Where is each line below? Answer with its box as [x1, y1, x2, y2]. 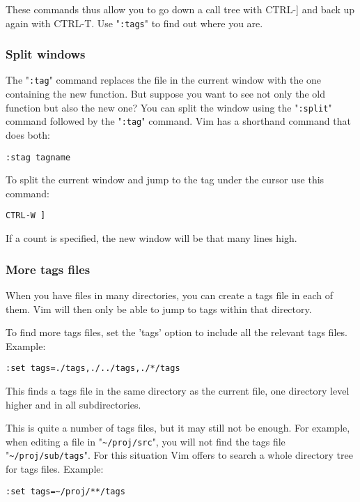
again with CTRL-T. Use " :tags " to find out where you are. [6, 15, 263, 30]
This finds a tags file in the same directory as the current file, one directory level [6, 383, 350, 397]
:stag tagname [6, 152, 71, 162]
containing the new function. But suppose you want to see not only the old [6, 86, 325, 101]
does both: [6, 128, 50, 142]
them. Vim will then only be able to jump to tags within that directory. [6, 301, 312, 316]
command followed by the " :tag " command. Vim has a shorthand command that [6, 114, 351, 128]
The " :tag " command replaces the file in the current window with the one [6, 73, 322, 87]
